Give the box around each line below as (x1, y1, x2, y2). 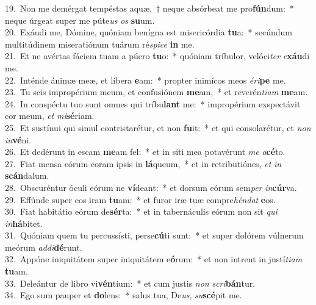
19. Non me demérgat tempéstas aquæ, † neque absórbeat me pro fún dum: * (5, 2, 294, 14)
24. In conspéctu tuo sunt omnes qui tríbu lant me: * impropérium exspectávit (5, 97, 301, 110)
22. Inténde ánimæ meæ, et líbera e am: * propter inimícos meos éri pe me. (5, 73, 286, 86)
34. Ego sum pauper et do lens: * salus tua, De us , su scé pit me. (5, 289, 242, 301)
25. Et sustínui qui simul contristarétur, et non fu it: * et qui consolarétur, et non (5, 121, 311, 134)
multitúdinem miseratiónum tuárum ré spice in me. (5, 37, 195, 50)
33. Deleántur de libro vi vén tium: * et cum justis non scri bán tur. (5, 276, 256, 289)
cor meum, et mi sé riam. (5, 109, 95, 122)
